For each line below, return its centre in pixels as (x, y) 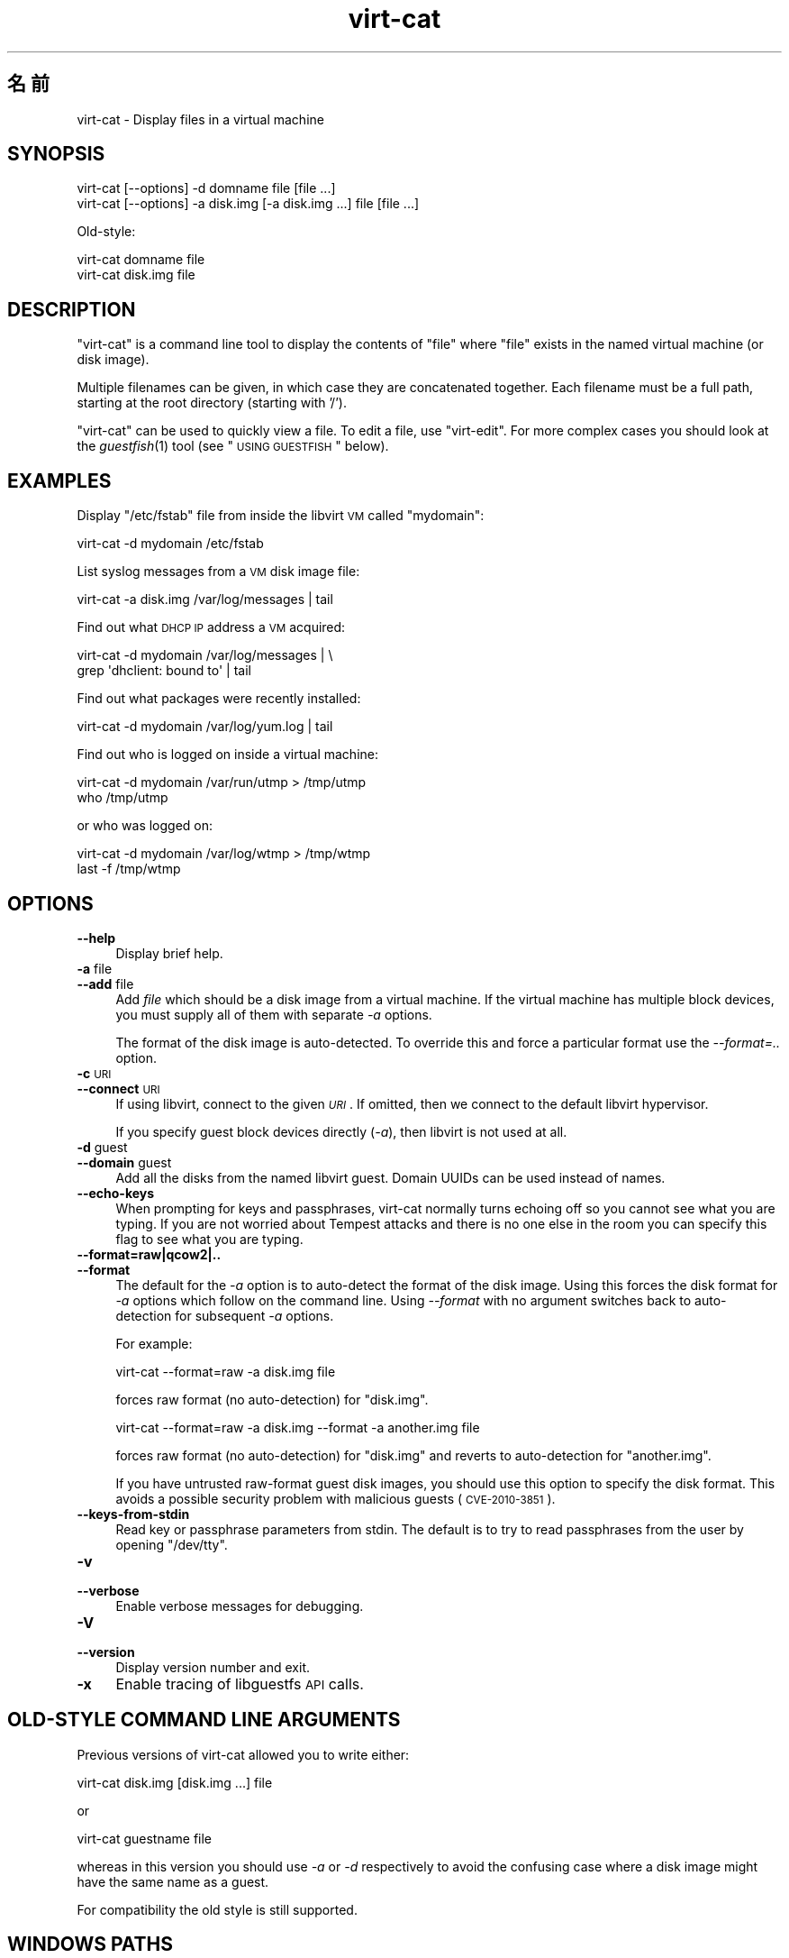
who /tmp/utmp (122, 798)
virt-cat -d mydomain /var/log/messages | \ (205, 655)
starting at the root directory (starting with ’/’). (212, 403)
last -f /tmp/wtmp (129, 869)
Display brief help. (169, 953)
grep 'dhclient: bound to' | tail (164, 671)
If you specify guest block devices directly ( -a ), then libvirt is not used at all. (341, 1131)
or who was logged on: (145, 826)
